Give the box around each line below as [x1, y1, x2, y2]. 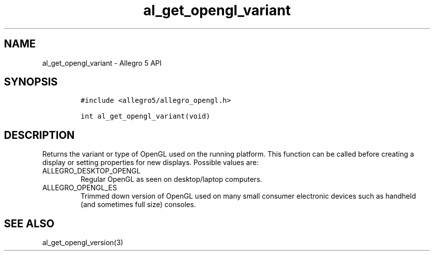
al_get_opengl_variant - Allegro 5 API [42, 58, 162, 67]
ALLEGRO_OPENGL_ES [42, 183, 117, 192]
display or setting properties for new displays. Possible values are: [42, 158, 259, 167]
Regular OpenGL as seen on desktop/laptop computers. [80, 175, 263, 184]
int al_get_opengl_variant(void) [80, 112, 211, 121]
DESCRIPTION [4, 128, 75, 141]
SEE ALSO [4, 217, 54, 230]
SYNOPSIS [4, 76, 58, 88]
